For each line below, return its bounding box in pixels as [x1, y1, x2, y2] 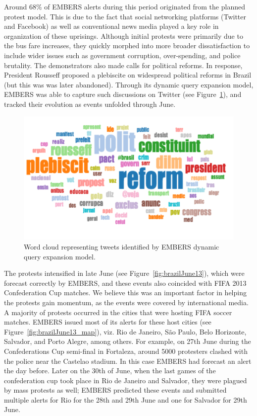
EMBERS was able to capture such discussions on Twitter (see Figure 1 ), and [4, 89, 242, 99]
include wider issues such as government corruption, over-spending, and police [4, 50, 241, 60]
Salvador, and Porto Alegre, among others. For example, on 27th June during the [4, 336, 251, 346]
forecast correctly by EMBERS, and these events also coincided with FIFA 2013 [4, 277, 247, 288]
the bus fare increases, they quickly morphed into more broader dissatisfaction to [4, 40, 250, 51]
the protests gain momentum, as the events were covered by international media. [4, 297, 249, 307]
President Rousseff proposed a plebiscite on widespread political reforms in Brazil [4, 70, 252, 80]
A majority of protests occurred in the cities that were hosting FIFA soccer [4, 307, 232, 317]
